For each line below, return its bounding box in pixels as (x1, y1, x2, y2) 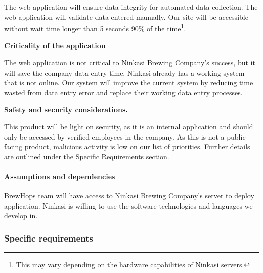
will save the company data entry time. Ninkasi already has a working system (4, 67, 245, 78)
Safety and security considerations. (4, 104, 128, 115)
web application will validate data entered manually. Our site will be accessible (4, 11, 248, 22)
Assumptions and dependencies (4, 170, 115, 181)
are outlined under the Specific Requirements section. (4, 151, 169, 161)
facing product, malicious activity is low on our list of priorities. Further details (4, 141, 250, 152)
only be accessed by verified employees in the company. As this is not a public (4, 131, 246, 142)
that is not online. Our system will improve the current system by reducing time (4, 77, 253, 88)
